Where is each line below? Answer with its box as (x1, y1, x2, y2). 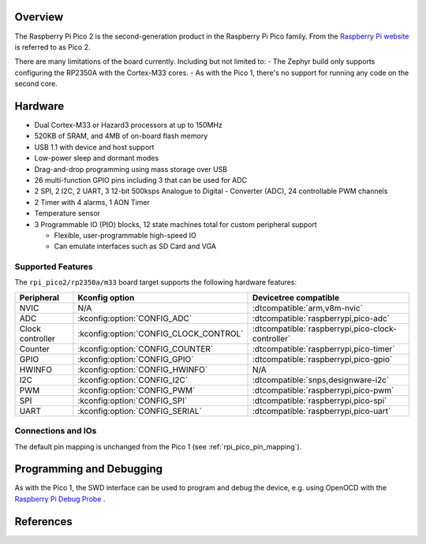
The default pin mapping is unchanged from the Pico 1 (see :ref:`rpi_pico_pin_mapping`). (14, 442, 302, 451)
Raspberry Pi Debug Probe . (14, 494, 106, 504)
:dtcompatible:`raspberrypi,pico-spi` (252, 395, 387, 406)
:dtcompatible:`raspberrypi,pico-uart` (252, 405, 391, 416)
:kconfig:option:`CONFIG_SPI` (77, 395, 188, 406)
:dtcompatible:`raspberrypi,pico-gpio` (252, 353, 393, 364)
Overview (14, 10, 64, 24)
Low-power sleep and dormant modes (34, 154, 159, 163)
